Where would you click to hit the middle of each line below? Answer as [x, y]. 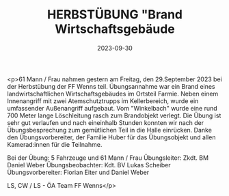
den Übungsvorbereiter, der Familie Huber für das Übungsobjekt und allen [111, 137]
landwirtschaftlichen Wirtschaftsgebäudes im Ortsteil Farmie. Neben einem [113, 94]
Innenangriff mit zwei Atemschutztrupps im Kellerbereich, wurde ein [103, 101]
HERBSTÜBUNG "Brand [115, 15]
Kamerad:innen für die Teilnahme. [55, 144]
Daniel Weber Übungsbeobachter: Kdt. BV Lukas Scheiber [89, 165]
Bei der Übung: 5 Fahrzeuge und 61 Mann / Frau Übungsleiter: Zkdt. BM [108, 158]
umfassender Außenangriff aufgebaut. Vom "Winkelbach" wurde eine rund [112, 108]
